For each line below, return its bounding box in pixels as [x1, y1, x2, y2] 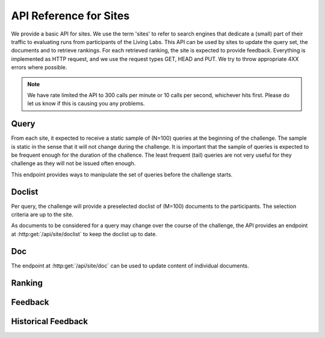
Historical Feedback [11, 316, 88, 327]
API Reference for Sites [11, 9, 130, 22]
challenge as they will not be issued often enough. [11, 160, 136, 167]
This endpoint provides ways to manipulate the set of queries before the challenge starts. [11, 171, 233, 178]
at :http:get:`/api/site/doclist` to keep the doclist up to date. [11, 230, 158, 237]
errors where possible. [11, 64, 67, 71]
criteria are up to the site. [11, 211, 73, 218]
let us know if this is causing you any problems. [27, 100, 145, 107]
